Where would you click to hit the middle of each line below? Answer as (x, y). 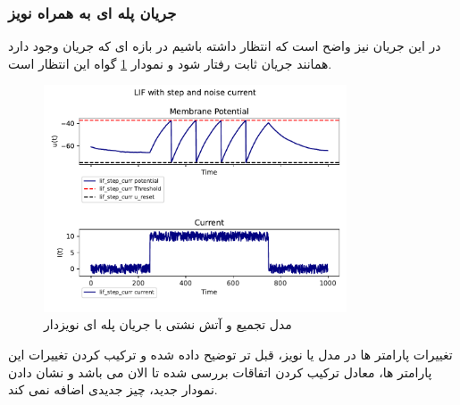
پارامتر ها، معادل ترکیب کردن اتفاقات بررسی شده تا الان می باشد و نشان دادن (220, 372)
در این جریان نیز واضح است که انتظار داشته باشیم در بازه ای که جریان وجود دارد (225, 46)
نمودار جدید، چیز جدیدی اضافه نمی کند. (113, 389)
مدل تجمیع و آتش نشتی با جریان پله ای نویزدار (168, 324)
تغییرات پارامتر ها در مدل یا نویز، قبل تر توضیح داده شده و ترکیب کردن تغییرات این (230, 354)
